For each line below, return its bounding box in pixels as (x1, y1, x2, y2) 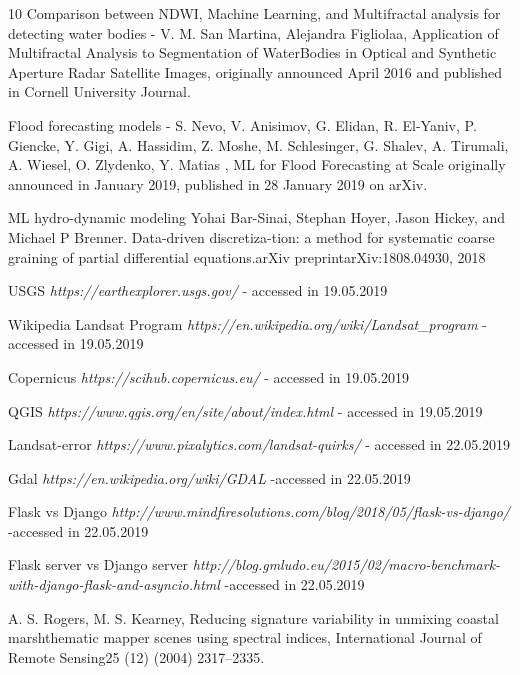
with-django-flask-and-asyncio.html (8, 574, 220, 595)
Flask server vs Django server (8, 554, 189, 575)
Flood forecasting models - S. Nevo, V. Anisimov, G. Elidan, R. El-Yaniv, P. (8, 114, 477, 135)
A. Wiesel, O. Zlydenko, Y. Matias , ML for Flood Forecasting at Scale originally (8, 154, 506, 175)
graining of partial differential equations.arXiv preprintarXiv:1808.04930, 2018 (8, 246, 486, 267)
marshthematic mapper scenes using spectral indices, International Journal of (8, 627, 482, 648)
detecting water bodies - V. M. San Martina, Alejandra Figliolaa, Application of (8, 22, 499, 43)
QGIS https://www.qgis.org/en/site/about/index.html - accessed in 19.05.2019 (8, 400, 483, 421)
